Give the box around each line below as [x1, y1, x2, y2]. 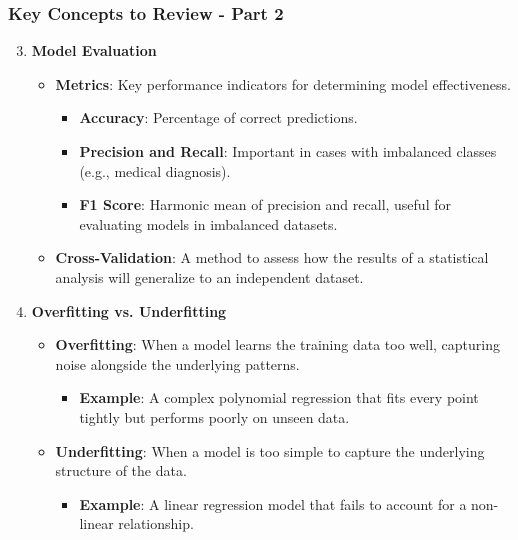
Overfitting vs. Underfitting [31, 300, 227, 321]
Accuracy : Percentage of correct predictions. [79, 107, 358, 128]
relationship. [118, 513, 194, 534]
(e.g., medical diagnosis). [79, 160, 231, 181]
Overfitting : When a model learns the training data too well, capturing [55, 334, 501, 355]
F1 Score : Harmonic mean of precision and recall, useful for [79, 194, 451, 215]
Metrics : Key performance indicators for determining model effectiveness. [55, 73, 511, 94]
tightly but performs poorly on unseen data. [79, 406, 350, 427]
